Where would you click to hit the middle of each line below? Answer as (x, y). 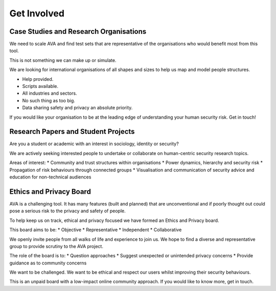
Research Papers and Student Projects (72, 132)
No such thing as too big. (49, 100)
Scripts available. (40, 86)
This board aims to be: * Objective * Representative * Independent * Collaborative (96, 230)
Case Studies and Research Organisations (78, 31)
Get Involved (37, 13)
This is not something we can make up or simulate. (63, 60)
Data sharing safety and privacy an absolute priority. (77, 108)
